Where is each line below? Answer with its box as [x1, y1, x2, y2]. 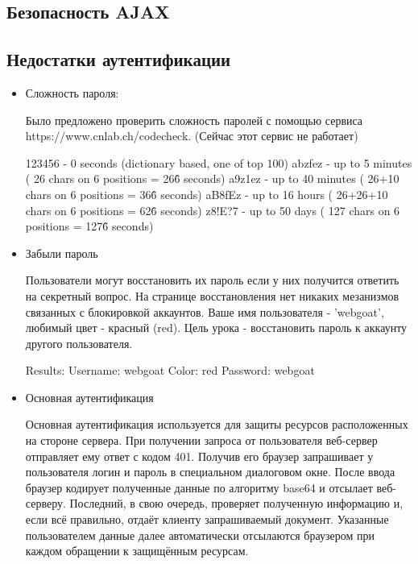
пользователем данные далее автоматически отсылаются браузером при [25, 526, 375, 543]
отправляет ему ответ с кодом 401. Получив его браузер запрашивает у [25, 447, 374, 464]
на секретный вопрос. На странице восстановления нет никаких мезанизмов [25, 287, 399, 304]
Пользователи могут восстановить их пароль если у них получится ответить [25, 272, 399, 288]
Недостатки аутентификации [6, 47, 231, 72]
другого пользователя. [25, 334, 133, 351]
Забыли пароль [25, 244, 98, 261]
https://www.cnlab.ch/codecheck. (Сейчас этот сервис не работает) [25, 127, 358, 144]
